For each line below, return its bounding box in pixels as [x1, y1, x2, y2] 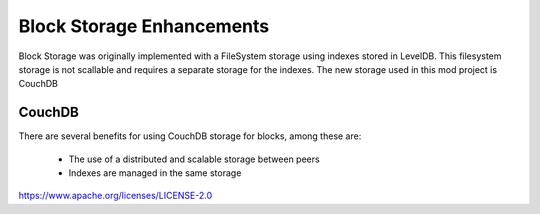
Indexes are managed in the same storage [68, 167, 242, 179]
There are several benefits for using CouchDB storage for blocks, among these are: [18, 130, 362, 142]
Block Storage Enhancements [18, 15, 270, 37]
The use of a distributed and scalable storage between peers [68, 153, 320, 165]
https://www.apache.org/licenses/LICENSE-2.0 [18, 190, 213, 202]
